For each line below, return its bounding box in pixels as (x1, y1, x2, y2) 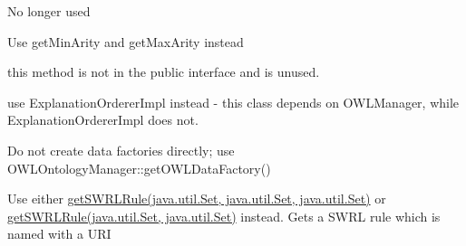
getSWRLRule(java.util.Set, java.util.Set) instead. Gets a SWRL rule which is (7, 206, 441, 225)
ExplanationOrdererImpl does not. (7, 110, 199, 129)
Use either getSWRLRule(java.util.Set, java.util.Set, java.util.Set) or (7, 189, 386, 208)
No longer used (7, 2, 91, 20)
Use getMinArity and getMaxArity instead (7, 32, 244, 51)
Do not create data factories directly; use (7, 140, 235, 159)
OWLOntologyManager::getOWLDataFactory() (7, 158, 271, 177)
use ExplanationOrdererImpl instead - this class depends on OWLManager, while (7, 92, 460, 111)
